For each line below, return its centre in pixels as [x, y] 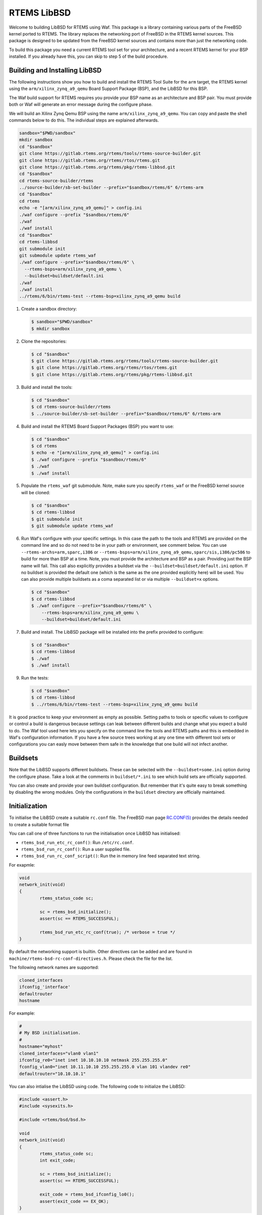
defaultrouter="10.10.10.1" [52, 1074]
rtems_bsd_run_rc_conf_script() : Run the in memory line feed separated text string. [111, 856]
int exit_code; [58, 1161]
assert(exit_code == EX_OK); [74, 1201]
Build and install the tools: [47, 387]
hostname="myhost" [41, 1047]
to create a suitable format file [39, 824]
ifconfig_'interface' [45, 987]
